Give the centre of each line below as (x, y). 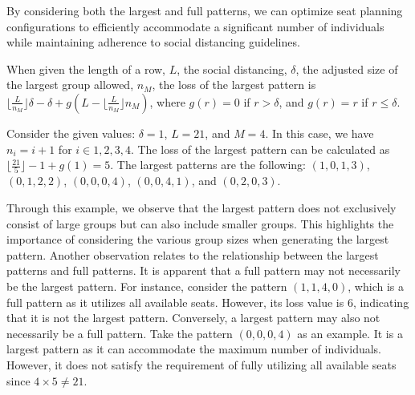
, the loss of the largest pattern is (234, 85)
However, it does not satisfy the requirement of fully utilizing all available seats (201, 365)
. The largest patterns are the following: (208, 165)
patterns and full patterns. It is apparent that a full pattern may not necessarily (204, 270)
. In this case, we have (319, 133)
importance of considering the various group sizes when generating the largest (198, 239)
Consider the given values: (71, 133)
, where (167, 101)
